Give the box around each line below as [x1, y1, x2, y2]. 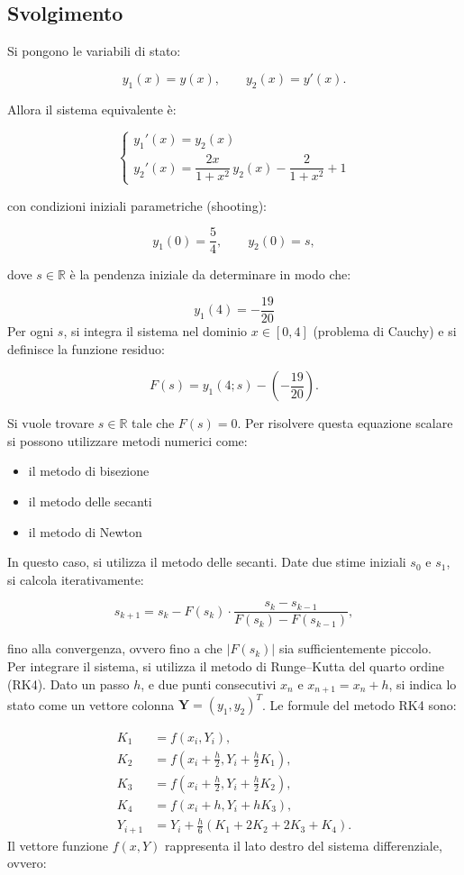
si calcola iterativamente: [7, 570, 144, 588]
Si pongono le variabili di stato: [7, 41, 181, 60]
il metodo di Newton [28, 522, 142, 541]
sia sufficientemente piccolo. [278, 639, 432, 658]
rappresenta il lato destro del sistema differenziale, [165, 835, 442, 854]
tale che [132, 414, 175, 433]
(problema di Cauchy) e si [313, 321, 457, 340]
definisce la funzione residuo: [7, 339, 165, 358]
